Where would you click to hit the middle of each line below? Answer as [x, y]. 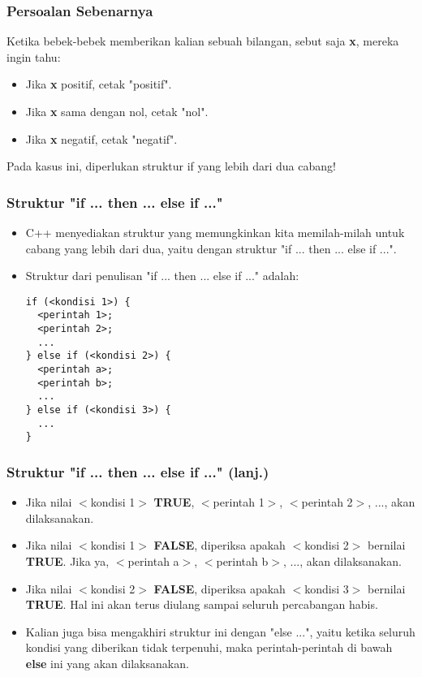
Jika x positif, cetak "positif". [99, 84]
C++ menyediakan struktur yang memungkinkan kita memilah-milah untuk [215, 232]
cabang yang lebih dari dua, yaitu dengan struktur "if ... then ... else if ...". [211, 248]
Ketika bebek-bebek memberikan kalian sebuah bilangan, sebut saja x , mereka [203, 41]
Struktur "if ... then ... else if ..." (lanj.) [138, 471]
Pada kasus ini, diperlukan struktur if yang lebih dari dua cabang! [171, 166]
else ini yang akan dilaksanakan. [107, 663]
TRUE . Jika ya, [67, 561]
